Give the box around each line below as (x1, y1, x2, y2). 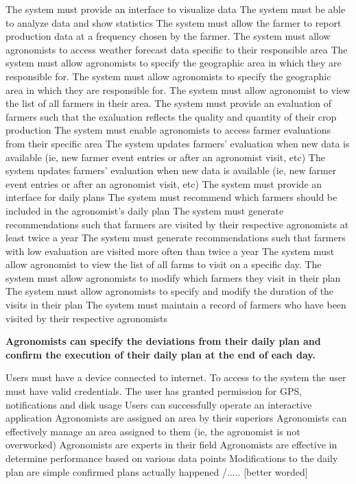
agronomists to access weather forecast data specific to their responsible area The (5, 42, 348, 56)
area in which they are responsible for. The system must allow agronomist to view (5, 82, 351, 97)
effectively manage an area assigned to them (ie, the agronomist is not (5, 424, 300, 438)
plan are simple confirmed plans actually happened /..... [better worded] (5, 464, 308, 479)
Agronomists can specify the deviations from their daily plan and (5, 334, 321, 348)
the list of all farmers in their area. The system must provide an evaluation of (5, 96, 332, 110)
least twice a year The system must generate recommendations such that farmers (5, 230, 346, 245)
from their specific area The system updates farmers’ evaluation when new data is (5, 136, 350, 150)
